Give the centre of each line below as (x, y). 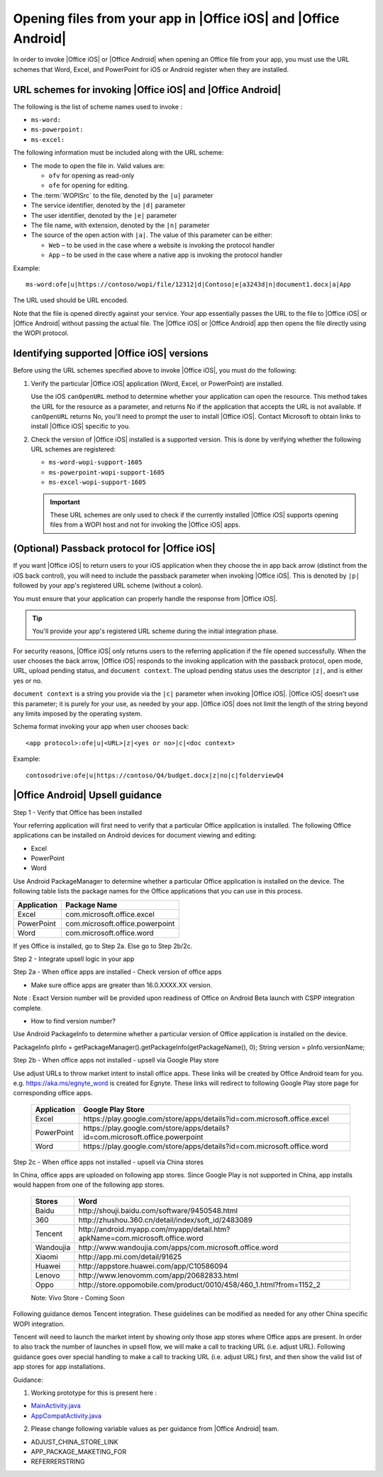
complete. (28, 1008)
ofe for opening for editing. (89, 185)
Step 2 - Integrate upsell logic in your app (74, 959)
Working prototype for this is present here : (94, 1393)
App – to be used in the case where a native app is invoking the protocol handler (166, 255)
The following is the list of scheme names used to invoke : (98, 106)
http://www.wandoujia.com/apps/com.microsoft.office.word (178, 1247)
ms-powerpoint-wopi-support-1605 (107, 472)
